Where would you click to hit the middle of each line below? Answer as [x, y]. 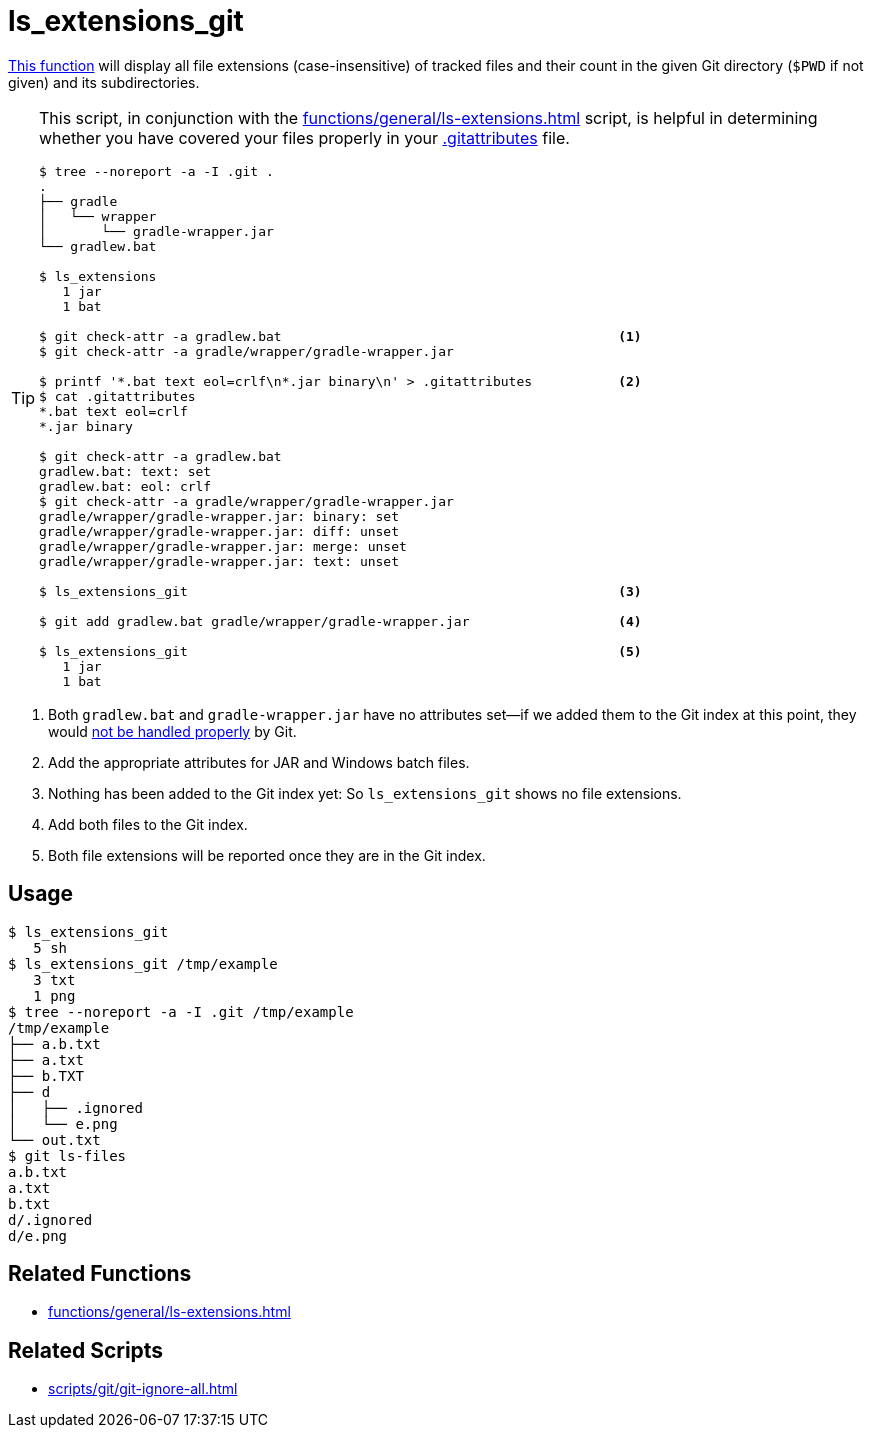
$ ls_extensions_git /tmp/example [143, 963]
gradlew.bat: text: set [125, 471]
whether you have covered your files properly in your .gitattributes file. [304, 137]
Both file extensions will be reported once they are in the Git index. [267, 855]
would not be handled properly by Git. [172, 731]
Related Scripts [86, 1350]
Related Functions [100, 1274]
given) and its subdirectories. [104, 82]
